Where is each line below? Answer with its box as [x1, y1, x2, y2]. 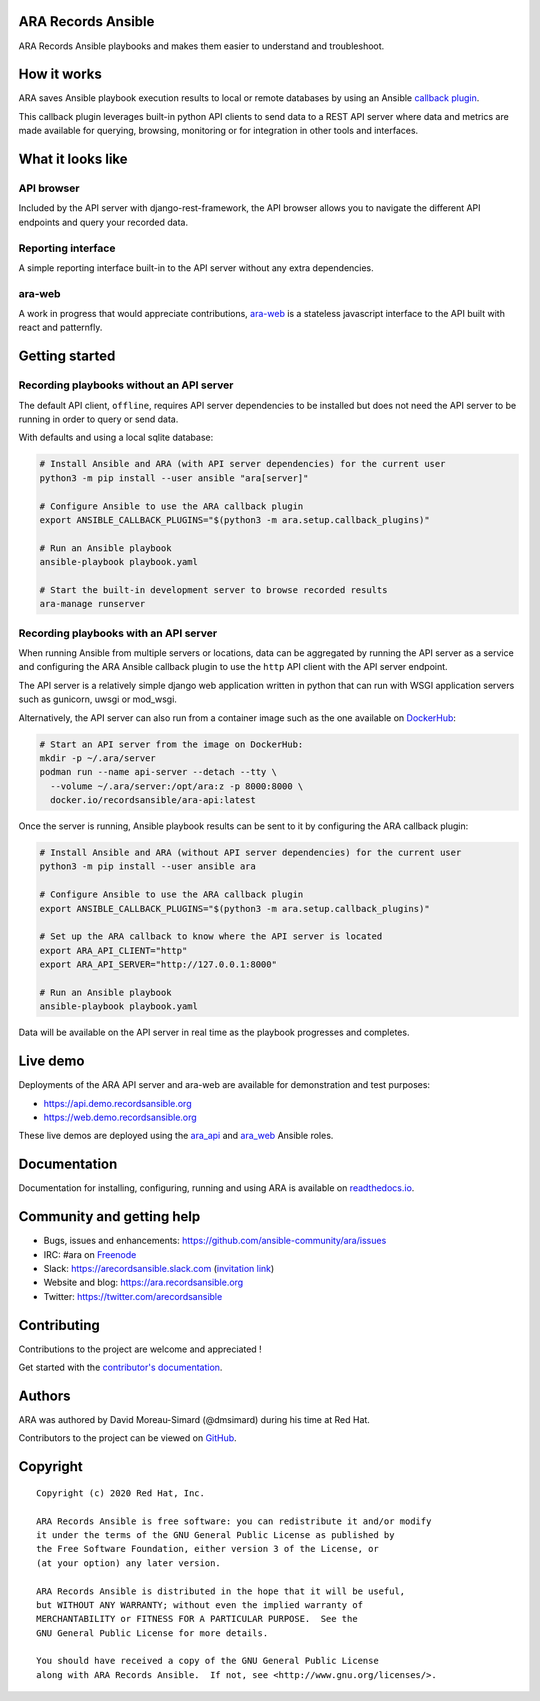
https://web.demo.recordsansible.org [43, 1111, 197, 1124]
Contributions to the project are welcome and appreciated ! [18, 1343, 262, 1355]
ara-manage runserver [39, 598, 146, 610]
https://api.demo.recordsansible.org [43, 1097, 192, 1109]
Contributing [18, 1316, 100, 1334]
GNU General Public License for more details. [36, 1627, 269, 1639]
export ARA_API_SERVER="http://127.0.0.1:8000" [39, 959, 277, 970]
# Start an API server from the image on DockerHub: [39, 738, 304, 750]
